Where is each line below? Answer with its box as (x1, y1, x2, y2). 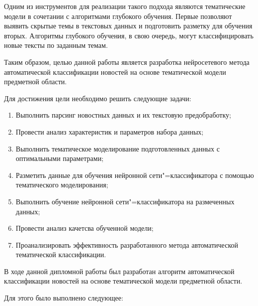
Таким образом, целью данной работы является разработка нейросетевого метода (4, 56, 250, 67)
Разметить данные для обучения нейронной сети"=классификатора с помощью (15, 169, 254, 180)
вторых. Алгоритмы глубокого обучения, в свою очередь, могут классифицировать (4, 30, 254, 40)
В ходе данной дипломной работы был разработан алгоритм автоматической (4, 266, 235, 276)
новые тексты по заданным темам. (4, 40, 108, 50)
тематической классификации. (15, 249, 106, 260)
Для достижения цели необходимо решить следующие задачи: (4, 93, 191, 103)
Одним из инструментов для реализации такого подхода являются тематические (4, 1, 246, 11)
